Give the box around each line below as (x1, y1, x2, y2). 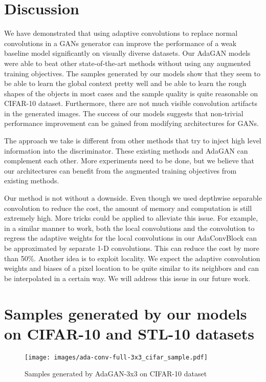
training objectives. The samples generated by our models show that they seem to (4, 68, 261, 78)
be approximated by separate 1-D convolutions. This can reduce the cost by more (4, 243, 259, 253)
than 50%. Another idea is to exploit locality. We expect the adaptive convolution (4, 252, 260, 263)
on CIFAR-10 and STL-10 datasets (4, 323, 254, 344)
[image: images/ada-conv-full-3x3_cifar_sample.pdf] (25, 353, 208, 361)
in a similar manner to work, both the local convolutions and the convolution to (4, 222, 255, 233)
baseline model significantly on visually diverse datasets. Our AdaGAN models (4, 48, 251, 58)
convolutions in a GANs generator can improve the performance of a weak (4, 37, 237, 48)
